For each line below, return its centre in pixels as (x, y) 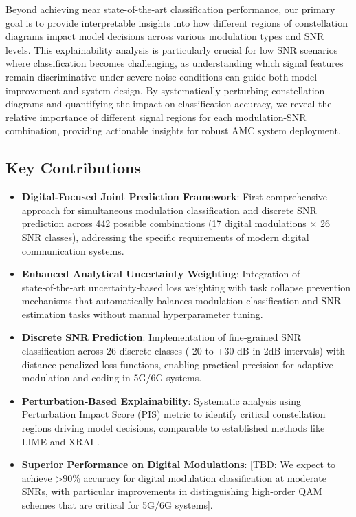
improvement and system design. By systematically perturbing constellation (165, 90)
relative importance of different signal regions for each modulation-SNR (156, 117)
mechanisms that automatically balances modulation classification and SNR (181, 300)
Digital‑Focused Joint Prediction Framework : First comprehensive (174, 197)
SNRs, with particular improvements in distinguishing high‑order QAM (172, 491)
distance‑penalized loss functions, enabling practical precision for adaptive (177, 364)
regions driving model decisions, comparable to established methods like (173, 428)
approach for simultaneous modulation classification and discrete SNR (169, 210)
